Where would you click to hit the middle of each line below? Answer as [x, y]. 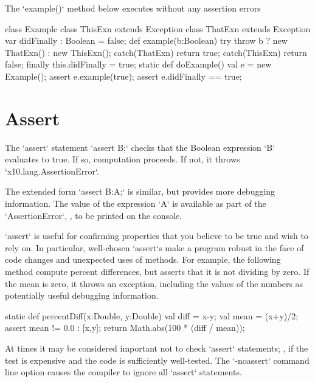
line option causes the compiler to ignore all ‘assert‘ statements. [123, 372]
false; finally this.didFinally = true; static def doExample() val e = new [138, 64]
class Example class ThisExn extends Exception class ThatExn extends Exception [158, 28]
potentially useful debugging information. [82, 295]
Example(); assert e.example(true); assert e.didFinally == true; [123, 76]
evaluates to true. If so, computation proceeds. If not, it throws [123, 159]
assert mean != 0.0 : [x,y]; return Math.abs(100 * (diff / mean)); [125, 328]
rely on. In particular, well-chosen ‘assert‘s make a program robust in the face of [154, 247]
